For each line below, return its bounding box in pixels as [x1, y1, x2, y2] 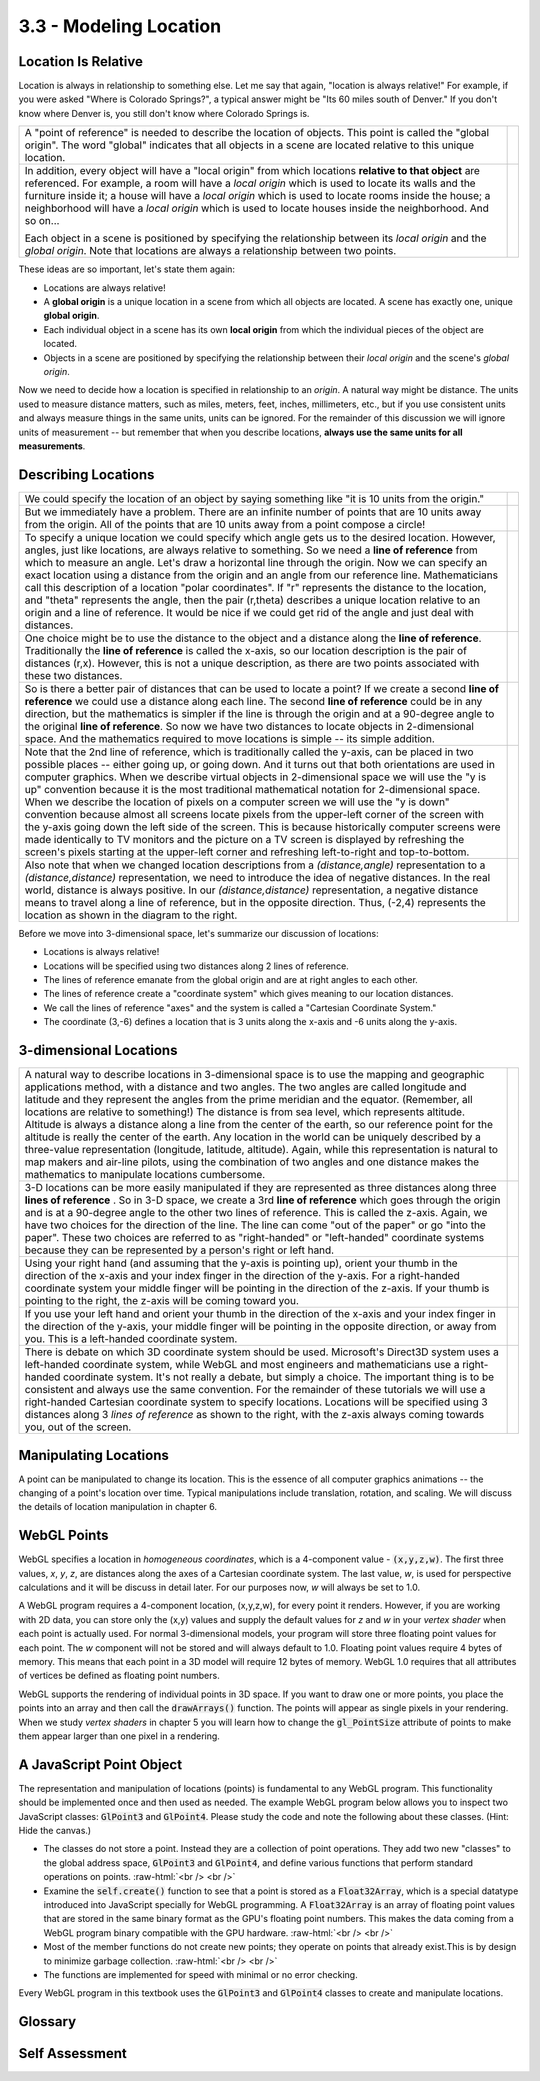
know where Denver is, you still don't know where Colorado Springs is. [18, 107, 310, 119]
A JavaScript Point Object [18, 1756, 183, 1773]
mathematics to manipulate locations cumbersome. [24, 1168, 266, 1182]
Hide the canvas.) [18, 1825, 92, 1837]
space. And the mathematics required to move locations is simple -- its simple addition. [24, 731, 435, 745]
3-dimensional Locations [18, 1041, 178, 1059]
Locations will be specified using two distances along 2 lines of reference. [43, 960, 349, 972]
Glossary [18, 2013, 77, 2030]
